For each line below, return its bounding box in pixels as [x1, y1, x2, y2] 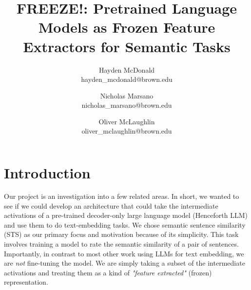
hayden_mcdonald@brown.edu [81, 74, 173, 84]
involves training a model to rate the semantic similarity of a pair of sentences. [4, 238, 239, 249]
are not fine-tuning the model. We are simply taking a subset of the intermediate [4, 258, 245, 268]
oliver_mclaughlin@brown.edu [81, 126, 172, 136]
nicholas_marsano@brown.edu [81, 100, 172, 110]
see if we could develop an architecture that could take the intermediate [4, 200, 218, 211]
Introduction [4, 163, 91, 183]
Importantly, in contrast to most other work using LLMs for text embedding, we [4, 248, 244, 258]
